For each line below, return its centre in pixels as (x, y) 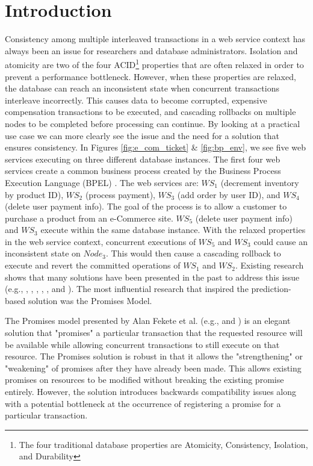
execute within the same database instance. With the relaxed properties (173, 230)
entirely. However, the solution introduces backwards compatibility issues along (151, 391)
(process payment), (120, 194)
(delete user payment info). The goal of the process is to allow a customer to (146, 206)
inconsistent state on (43, 253)
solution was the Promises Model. (90, 300)
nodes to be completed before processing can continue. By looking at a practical (153, 123)
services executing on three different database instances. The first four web (143, 159)
